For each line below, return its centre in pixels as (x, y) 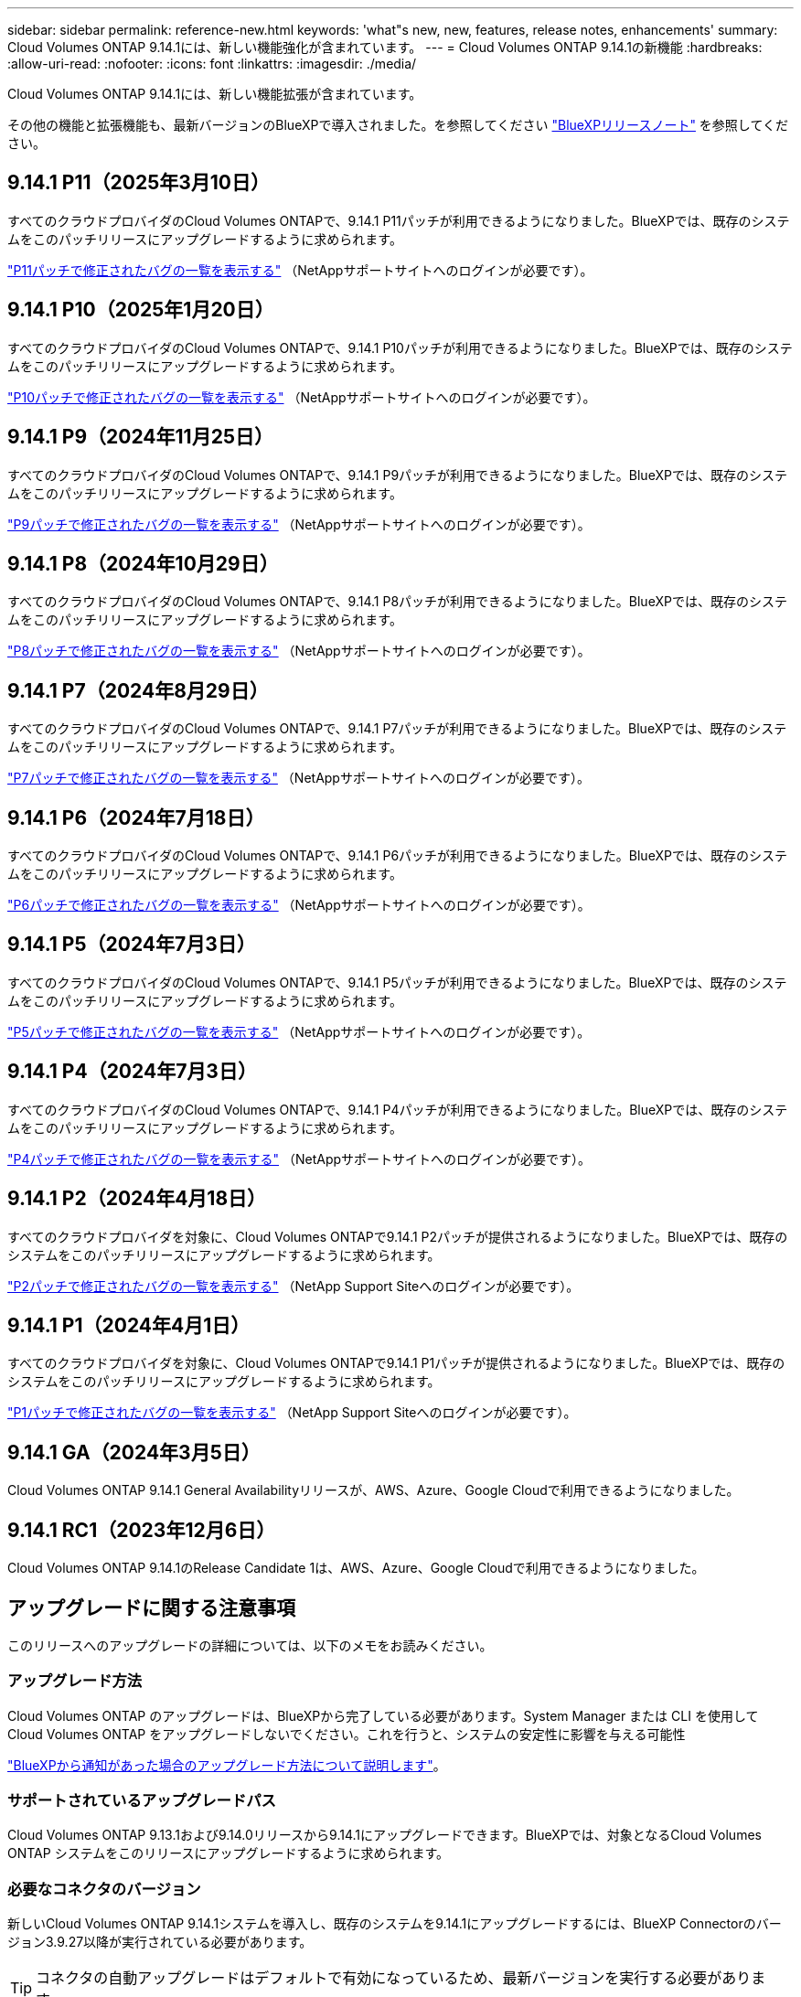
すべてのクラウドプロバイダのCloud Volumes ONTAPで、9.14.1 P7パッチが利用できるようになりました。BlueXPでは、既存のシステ (397, 729)
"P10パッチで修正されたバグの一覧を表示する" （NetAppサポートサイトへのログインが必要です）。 (302, 397)
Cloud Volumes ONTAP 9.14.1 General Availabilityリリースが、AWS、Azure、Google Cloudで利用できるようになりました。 (374, 1490)
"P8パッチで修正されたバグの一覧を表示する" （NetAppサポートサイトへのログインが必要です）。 (299, 651)
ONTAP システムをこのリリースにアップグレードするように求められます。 (229, 1853)
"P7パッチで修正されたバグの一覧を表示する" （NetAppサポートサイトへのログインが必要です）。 (299, 778)
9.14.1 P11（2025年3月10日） (139, 183)
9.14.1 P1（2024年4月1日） (129, 1326)
